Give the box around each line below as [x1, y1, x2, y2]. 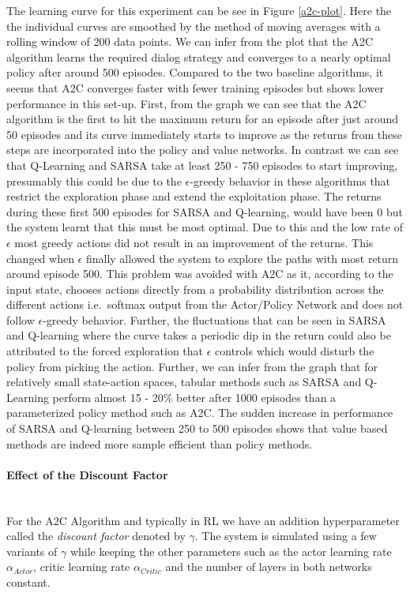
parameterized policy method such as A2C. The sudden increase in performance [6, 404, 393, 421]
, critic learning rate [33, 558, 130, 575]
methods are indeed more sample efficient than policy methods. [6, 435, 313, 452]
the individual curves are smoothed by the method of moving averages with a [6, 17, 381, 34]
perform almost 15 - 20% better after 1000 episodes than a [52, 388, 337, 405]
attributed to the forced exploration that [6, 343, 204, 359]
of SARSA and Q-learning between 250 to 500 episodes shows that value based [6, 420, 388, 437]
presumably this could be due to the [6, 172, 182, 189]
